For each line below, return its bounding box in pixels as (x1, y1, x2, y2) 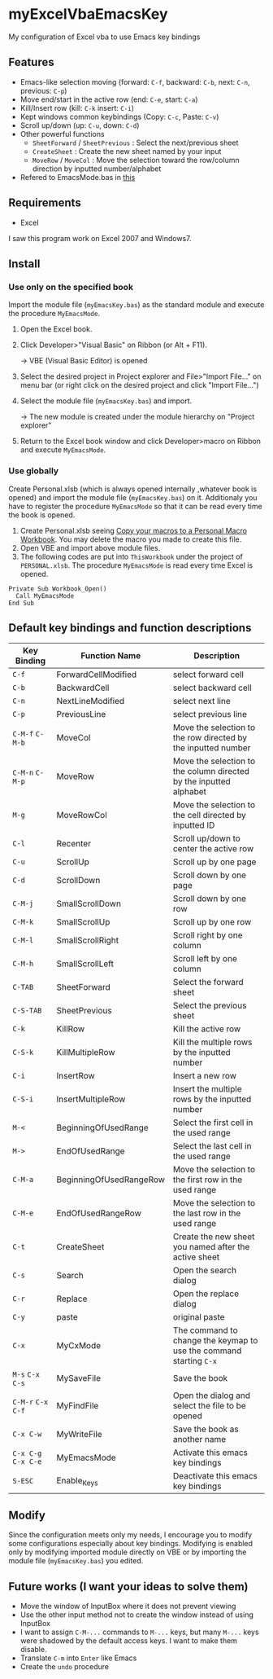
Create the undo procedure (19, 1661, 110, 1671)
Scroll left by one (172, 953, 237, 965)
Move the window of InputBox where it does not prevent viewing (19, 1601, 236, 1611)
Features (8, 55, 54, 69)
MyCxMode (56, 1340, 102, 1352)
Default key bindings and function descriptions (8, 621, 252, 635)
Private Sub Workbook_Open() (8, 584, 107, 593)
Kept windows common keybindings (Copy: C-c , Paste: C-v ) (19, 112, 219, 121)
